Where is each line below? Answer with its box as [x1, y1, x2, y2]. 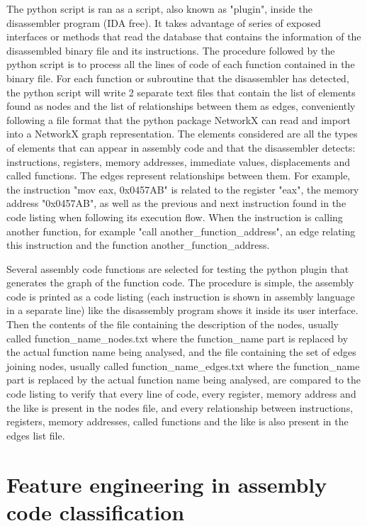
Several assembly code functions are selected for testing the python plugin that [6, 261, 349, 276]
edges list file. [6, 427, 65, 442]
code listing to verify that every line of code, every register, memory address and [6, 386, 356, 401]
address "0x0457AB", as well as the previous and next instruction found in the [6, 196, 346, 211]
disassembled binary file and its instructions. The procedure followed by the [6, 43, 335, 57]
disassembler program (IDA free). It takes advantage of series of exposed [6, 15, 321, 30]
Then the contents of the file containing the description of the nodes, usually [6, 317, 339, 332]
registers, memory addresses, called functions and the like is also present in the [6, 414, 349, 429]
